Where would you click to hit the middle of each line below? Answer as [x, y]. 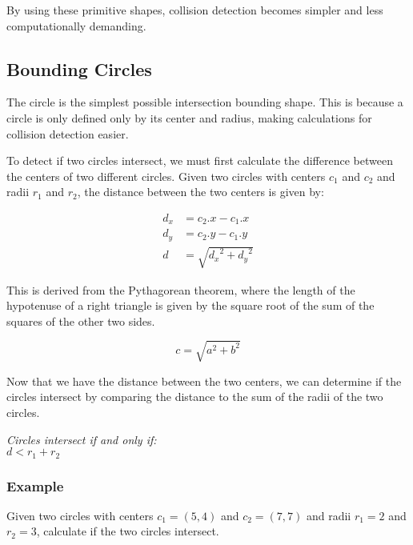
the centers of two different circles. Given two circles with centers [166, 176]
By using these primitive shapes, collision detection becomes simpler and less [195, 10]
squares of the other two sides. [81, 321]
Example [35, 485]
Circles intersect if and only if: [82, 439]
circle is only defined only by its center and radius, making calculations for [189, 117]
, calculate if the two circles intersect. [128, 531]
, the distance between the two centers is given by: [200, 192]
